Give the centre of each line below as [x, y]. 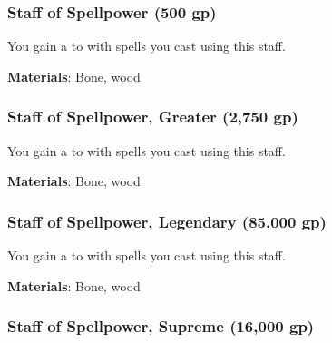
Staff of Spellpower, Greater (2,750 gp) [153, 117]
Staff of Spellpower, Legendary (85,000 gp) [167, 221]
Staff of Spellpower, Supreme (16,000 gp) [161, 326]
